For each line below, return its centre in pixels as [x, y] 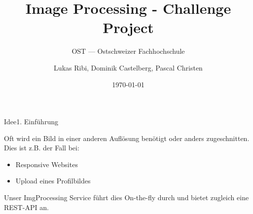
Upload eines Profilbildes [53, 181]
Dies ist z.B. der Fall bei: [42, 148]
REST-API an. [26, 207]
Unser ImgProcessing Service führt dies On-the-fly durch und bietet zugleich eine [126, 197]
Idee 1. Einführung [31, 122]
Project [128, 27]
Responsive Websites [47, 164]
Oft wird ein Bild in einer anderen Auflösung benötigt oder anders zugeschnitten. [127, 138]
